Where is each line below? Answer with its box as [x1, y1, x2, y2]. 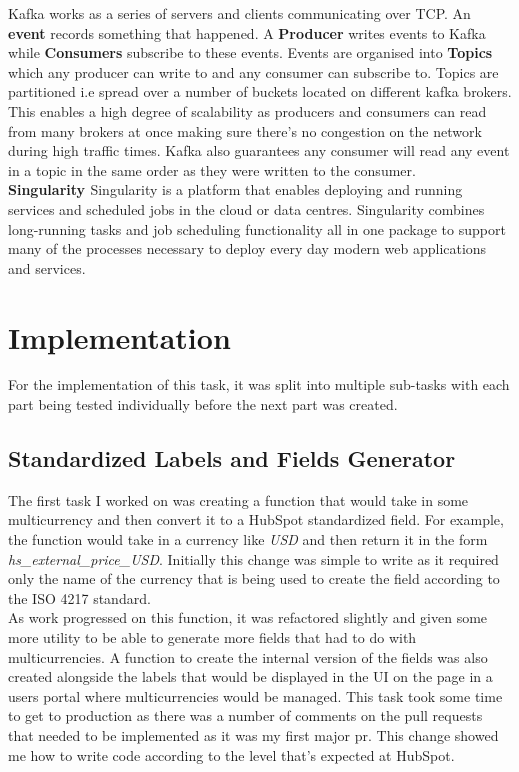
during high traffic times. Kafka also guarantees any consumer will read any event [8, 140, 510, 161]
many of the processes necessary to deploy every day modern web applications [8, 238, 487, 259]
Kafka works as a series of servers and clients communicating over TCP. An [8, 3, 471, 23]
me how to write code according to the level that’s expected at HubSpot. [8, 744, 455, 765]
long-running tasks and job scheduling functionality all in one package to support [8, 218, 506, 239]
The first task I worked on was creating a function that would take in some [8, 489, 469, 510]
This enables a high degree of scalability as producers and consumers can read [8, 100, 487, 121]
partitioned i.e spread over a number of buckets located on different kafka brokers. [8, 81, 512, 102]
